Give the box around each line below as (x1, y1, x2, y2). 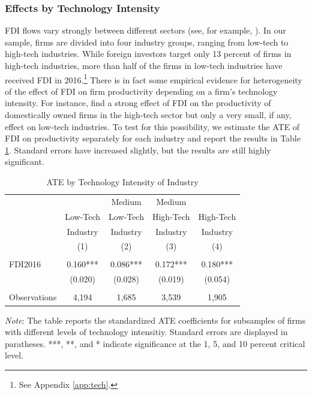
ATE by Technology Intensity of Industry (46, 176, 199, 188)
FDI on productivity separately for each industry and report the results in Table (5, 132, 301, 144)
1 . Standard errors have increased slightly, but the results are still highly (5, 143, 271, 156)
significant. (5, 155, 44, 168)
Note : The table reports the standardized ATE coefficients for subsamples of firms (5, 313, 306, 326)
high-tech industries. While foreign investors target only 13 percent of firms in (5, 47, 292, 60)
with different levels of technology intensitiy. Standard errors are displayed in (5, 325, 288, 338)
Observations (9, 291, 57, 303)
